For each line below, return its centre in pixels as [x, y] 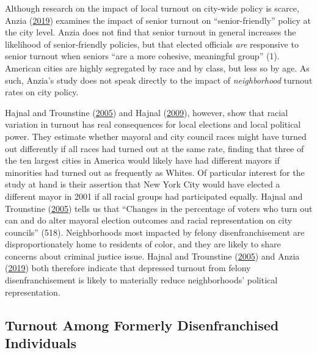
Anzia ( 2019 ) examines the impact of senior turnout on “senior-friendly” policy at [158, 20]
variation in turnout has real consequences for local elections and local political [153, 124]
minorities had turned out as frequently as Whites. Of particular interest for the [155, 172]
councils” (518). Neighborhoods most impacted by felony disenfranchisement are [155, 232]
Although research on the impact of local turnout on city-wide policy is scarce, [152, 8]
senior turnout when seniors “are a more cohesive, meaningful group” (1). [142, 56]
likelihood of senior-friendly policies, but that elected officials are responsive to [152, 44]
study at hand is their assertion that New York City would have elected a [143, 184]
